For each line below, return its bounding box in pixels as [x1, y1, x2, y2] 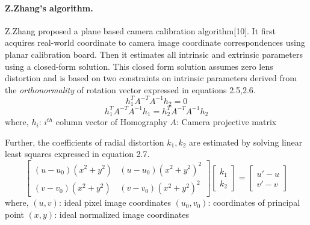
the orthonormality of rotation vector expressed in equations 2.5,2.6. [5, 83, 256, 96]
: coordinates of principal [208, 196, 300, 209]
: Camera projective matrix [176, 116, 277, 128]
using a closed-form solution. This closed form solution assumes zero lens [5, 60, 273, 72]
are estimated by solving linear [189, 135, 303, 148]
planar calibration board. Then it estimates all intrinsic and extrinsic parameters [5, 48, 303, 60]
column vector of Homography [55, 116, 167, 128]
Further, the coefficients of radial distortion [5, 135, 164, 148]
